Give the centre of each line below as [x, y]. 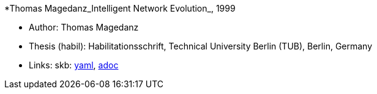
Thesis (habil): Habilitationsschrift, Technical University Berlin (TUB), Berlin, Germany [201, 46]
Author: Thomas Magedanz [84, 27]
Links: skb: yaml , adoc [74, 65]
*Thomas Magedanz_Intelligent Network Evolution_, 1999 [120, 8]
